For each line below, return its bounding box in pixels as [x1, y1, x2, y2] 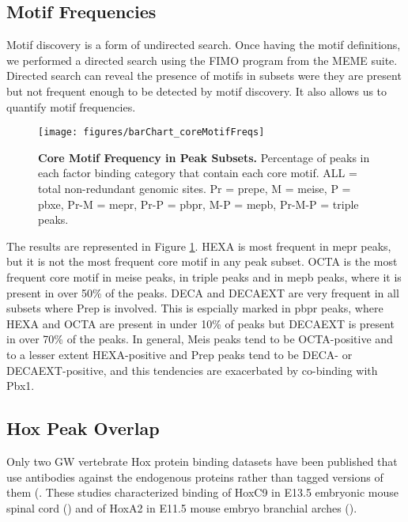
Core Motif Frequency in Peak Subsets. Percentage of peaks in [38, 149, 370, 165]
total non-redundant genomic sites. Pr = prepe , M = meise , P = [38, 180, 351, 197]
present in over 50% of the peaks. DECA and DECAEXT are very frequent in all [6, 284, 399, 301]
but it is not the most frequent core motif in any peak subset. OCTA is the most [6, 253, 398, 270]
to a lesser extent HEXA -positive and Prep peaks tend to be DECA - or [6, 346, 353, 362]
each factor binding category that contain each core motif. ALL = [38, 165, 357, 181]
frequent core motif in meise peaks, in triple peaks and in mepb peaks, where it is [6, 268, 402, 285]
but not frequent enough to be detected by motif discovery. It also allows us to [6, 82, 387, 99]
